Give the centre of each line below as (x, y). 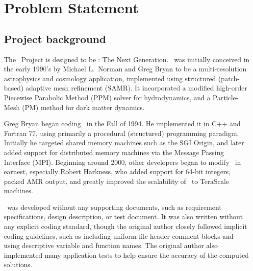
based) (14, 88)
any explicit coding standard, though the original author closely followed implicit (126, 226)
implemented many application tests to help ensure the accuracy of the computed (126, 255)
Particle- (225, 97)
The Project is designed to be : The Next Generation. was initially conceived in (127, 59)
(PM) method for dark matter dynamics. (83, 107)
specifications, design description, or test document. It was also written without (124, 216)
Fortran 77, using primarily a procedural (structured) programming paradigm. (122, 133)
